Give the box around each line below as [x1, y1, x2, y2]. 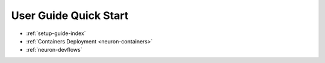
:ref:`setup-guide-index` [26, 30, 87, 37]
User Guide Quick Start [11, 9, 129, 22]
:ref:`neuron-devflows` [26, 46, 82, 53]
